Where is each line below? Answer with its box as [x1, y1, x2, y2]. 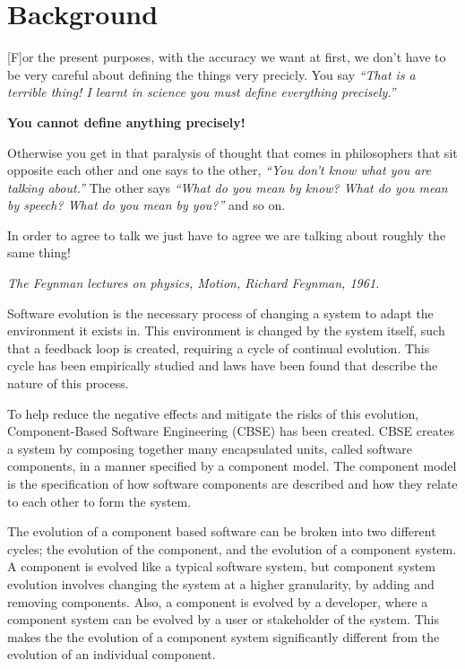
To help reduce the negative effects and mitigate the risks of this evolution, [7, 404, 419, 422]
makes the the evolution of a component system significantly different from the [7, 627, 440, 646]
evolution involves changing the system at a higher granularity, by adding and [7, 574, 435, 593]
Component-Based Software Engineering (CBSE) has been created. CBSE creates [7, 421, 454, 440]
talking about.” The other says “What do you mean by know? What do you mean [7, 178, 448, 196]
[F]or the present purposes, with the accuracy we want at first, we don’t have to [7, 48, 446, 66]
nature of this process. [7, 374, 129, 393]
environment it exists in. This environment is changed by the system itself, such [7, 321, 445, 340]
